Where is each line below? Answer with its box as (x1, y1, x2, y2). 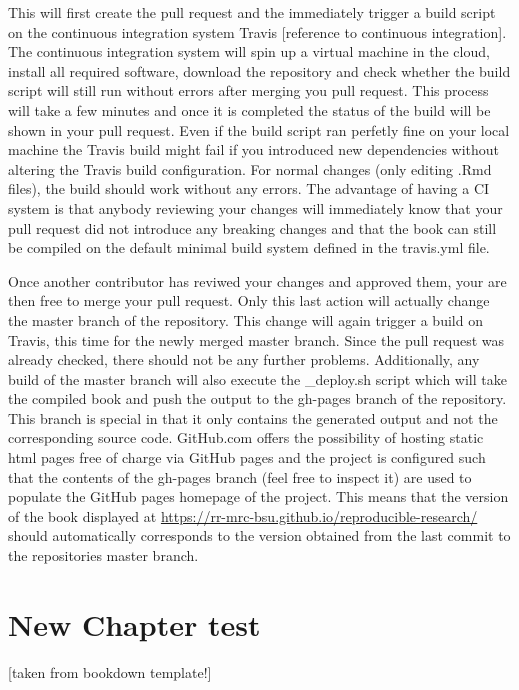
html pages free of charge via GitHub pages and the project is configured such (8, 447, 486, 468)
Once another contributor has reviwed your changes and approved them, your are (8, 270, 507, 291)
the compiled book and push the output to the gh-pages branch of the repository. (8, 388, 507, 409)
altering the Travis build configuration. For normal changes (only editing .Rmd (8, 158, 492, 179)
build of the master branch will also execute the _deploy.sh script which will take (8, 368, 507, 389)
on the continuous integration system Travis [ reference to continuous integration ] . (8, 21, 507, 42)
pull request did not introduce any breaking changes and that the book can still (8, 217, 497, 238)
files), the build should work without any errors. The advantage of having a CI (8, 178, 490, 199)
